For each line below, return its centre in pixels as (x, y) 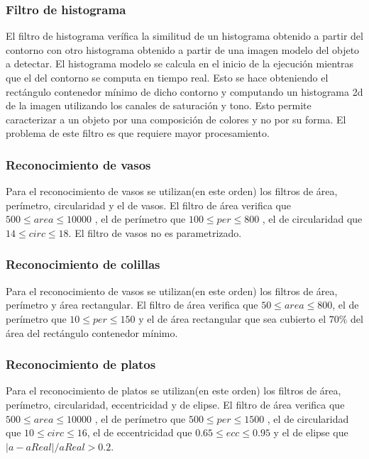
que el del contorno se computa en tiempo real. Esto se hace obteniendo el (167, 77)
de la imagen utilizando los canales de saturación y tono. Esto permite (159, 105)
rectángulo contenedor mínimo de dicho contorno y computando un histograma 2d (184, 91)
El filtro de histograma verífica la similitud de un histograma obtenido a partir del (184, 36)
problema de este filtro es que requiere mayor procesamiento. (138, 133)
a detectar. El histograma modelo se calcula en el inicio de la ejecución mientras (180, 63)
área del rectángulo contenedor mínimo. (92, 332)
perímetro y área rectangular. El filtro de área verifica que (132, 305)
